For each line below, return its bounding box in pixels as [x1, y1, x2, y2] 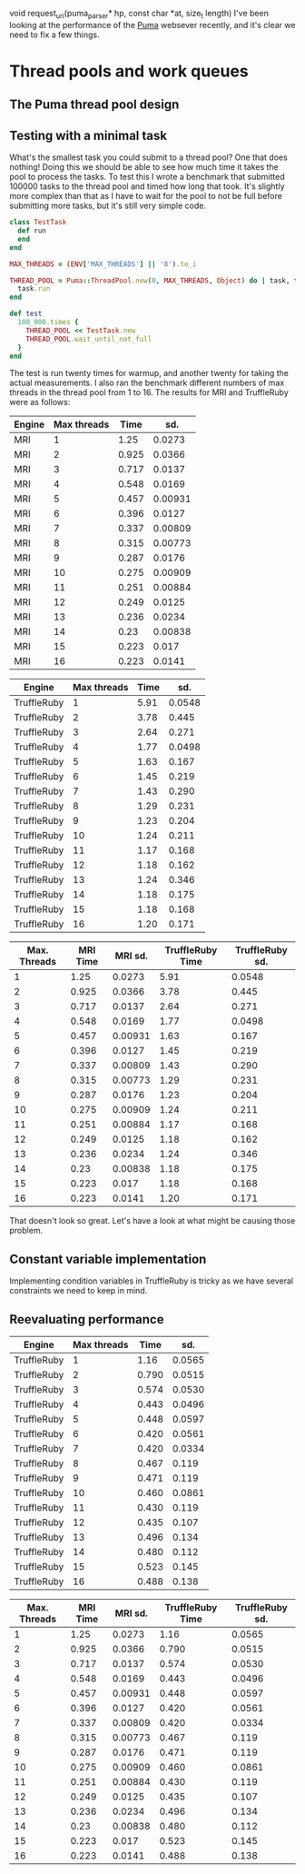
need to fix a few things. [9, 29, 100, 40]
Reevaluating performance [9, 1312, 164, 1327]
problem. [9, 1225, 44, 1236]
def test [9, 309, 43, 319]
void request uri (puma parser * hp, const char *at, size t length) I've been [9, 8, 270, 21]
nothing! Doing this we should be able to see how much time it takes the [9, 162, 279, 173]
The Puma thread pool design [9, 97, 180, 113]
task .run [17, 284, 51, 293]
